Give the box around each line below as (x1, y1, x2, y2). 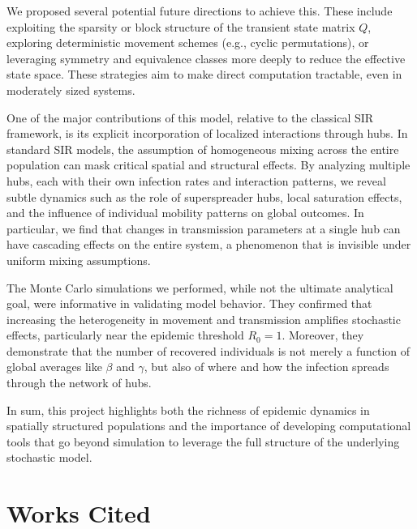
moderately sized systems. (6, 81, 135, 98)
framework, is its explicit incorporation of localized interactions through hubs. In (6, 125, 408, 142)
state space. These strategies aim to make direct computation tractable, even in (6, 66, 402, 83)
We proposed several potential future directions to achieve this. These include (6, 2, 393, 19)
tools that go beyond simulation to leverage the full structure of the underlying (6, 433, 400, 450)
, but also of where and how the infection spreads (144, 358, 389, 375)
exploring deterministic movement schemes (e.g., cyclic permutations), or (6, 34, 369, 51)
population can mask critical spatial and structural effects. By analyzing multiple (6, 156, 411, 173)
